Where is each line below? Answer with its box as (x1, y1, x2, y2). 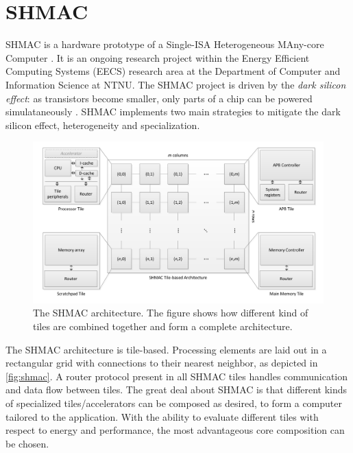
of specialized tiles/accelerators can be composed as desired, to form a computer (5, 396, 342, 410)
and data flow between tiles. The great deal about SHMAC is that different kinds (5, 382, 348, 397)
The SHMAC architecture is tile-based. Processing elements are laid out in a (5, 342, 327, 356)
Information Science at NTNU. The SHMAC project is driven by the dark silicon (5, 77, 346, 91)
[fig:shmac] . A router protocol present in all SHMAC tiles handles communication (5, 369, 348, 383)
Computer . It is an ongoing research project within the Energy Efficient (5, 50, 310, 65)
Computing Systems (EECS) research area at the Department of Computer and (5, 64, 341, 78)
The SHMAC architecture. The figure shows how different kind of (33, 305, 308, 320)
